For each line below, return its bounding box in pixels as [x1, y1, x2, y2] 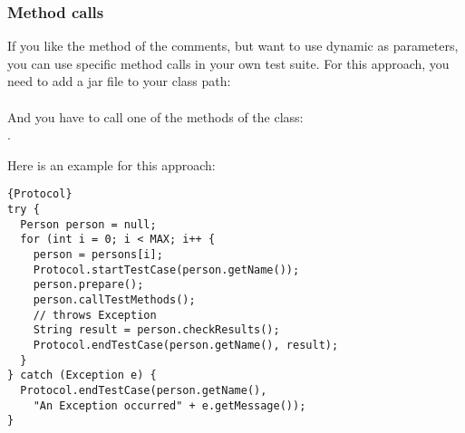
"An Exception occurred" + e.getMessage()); [33, 399, 306, 412]
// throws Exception [33, 308, 157, 322]
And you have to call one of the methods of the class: [7, 107, 304, 126]
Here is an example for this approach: [7, 155, 216, 174]
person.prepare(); [33, 278, 144, 292]
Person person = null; [20, 217, 157, 231]
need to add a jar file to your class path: [7, 72, 231, 91]
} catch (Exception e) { [7, 369, 157, 382]
